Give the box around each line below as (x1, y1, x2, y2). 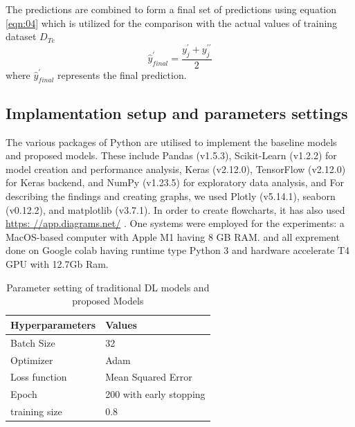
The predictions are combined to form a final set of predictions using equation (6, 2, 337, 16)
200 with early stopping (105, 387, 206, 401)
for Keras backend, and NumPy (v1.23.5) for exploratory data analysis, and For (6, 175, 344, 190)
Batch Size (10, 335, 55, 349)
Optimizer (10, 352, 53, 367)
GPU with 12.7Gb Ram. (6, 257, 109, 271)
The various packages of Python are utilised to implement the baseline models (6, 134, 337, 149)
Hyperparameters (10, 317, 96, 331)
